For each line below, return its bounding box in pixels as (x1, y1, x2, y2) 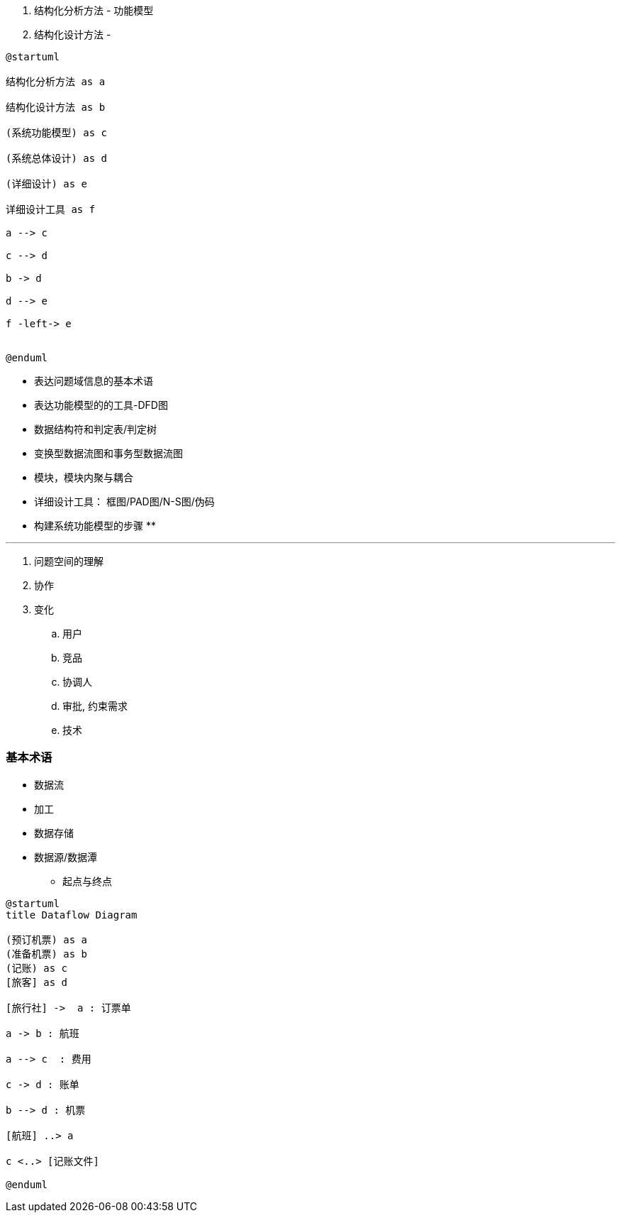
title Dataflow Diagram (6, 909, 138, 921)
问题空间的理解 (34, 555, 103, 567)
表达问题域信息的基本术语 (34, 375, 153, 387)
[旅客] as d (6, 976, 68, 988)
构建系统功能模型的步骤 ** (34, 520, 156, 532)
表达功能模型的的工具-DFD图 (34, 399, 168, 411)
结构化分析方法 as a (6, 76, 106, 87)
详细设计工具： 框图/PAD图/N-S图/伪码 (34, 495, 215, 507)
